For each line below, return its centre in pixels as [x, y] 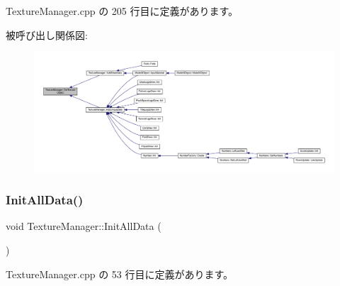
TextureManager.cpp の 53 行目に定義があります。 [120, 274]
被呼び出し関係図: [47, 34]
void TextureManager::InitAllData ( [84, 226]
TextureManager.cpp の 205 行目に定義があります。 [122, 11]
